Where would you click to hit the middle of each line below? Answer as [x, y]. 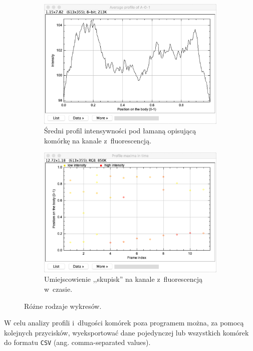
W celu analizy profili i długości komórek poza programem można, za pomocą [124, 323]
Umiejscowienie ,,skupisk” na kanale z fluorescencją [123, 279]
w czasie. [58, 289]
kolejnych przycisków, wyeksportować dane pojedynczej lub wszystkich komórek [126, 332]
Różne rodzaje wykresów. [63, 306]
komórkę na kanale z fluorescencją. [98, 140]
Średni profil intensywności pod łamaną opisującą [120, 131]
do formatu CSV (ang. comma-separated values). [77, 342]
